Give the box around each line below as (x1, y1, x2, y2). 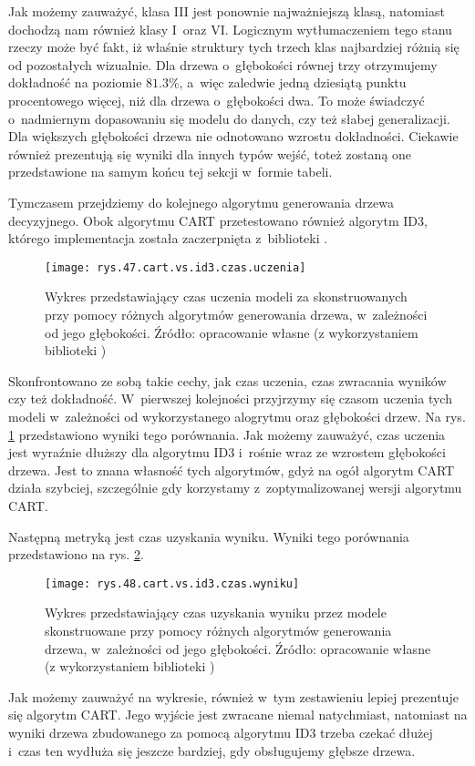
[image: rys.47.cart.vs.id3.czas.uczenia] (45, 260, 306, 274)
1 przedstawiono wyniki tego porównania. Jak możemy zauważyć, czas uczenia (8, 424, 446, 444)
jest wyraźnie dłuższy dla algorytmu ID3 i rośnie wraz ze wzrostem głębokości (8, 443, 446, 462)
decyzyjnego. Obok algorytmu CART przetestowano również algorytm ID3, (8, 210, 428, 230)
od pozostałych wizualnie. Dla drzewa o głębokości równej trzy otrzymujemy (8, 55, 438, 74)
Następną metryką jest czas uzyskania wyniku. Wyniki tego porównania (8, 526, 409, 546)
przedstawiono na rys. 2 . (8, 545, 144, 564)
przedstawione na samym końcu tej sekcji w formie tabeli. (8, 162, 333, 181)
